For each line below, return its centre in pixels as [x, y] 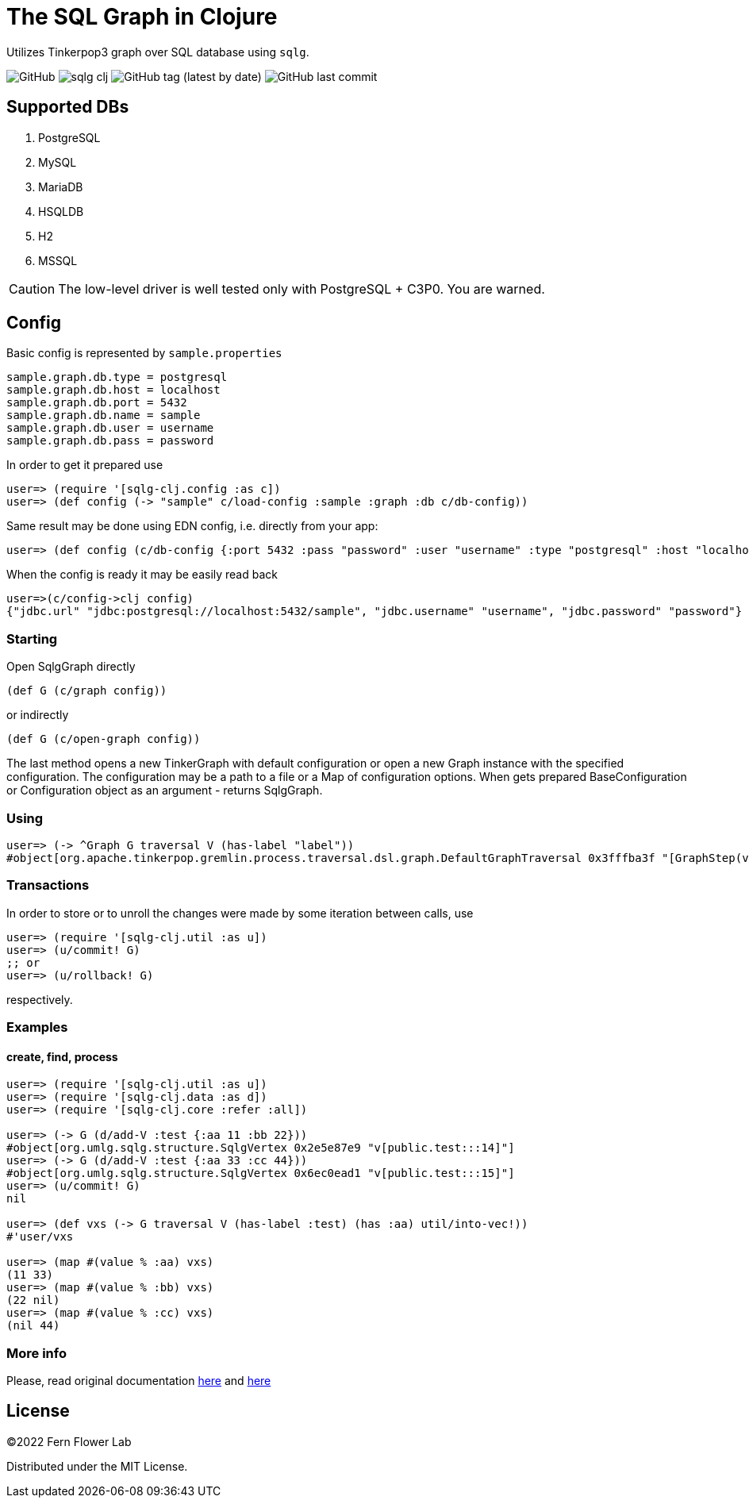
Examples [37, 1027]
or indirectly [38, 715]
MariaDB [61, 187]
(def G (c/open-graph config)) [104, 739]
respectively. [40, 999]
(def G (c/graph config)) [87, 691]
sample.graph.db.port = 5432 [97, 403]
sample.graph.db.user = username [110, 428]
